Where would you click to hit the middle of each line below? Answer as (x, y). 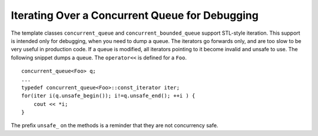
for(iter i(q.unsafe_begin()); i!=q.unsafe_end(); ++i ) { (108, 96)
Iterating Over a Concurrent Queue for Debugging (135, 15)
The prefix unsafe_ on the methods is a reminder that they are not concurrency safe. (115, 125)
